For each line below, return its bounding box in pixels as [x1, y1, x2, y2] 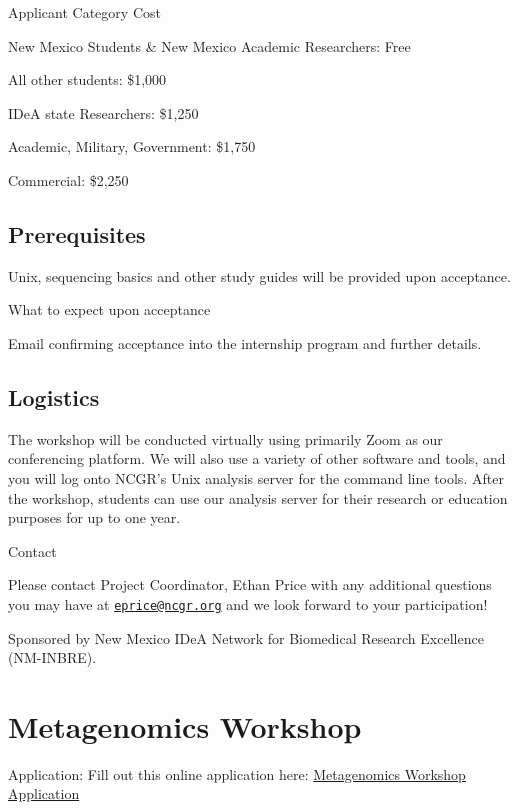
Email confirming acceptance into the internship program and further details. [8, 332, 482, 353]
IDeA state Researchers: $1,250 [8, 102, 199, 123]
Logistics [8, 381, 100, 412]
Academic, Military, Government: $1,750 [8, 136, 256, 157]
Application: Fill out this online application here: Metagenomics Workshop [8, 763, 466, 784]
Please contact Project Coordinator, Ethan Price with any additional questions [8, 574, 492, 595]
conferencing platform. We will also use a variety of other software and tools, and [8, 448, 506, 469]
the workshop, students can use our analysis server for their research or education [8, 487, 508, 508]
